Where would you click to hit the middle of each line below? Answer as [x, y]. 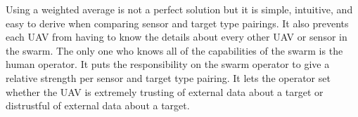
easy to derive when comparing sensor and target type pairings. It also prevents [177, 23]
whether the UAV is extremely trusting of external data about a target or [165, 91]
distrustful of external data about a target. [98, 105]
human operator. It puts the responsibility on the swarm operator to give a [168, 64]
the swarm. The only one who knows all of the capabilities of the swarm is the [174, 50]
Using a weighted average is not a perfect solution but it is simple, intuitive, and [179, 9]
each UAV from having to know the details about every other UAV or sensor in [177, 37]
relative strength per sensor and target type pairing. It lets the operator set [168, 77]
